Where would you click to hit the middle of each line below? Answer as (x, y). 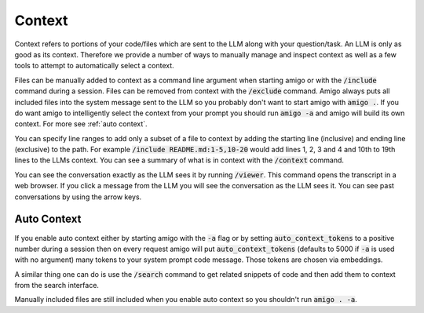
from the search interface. (57, 286)
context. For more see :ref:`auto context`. (81, 124)
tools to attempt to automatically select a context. (94, 66)
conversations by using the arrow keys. (78, 197)
